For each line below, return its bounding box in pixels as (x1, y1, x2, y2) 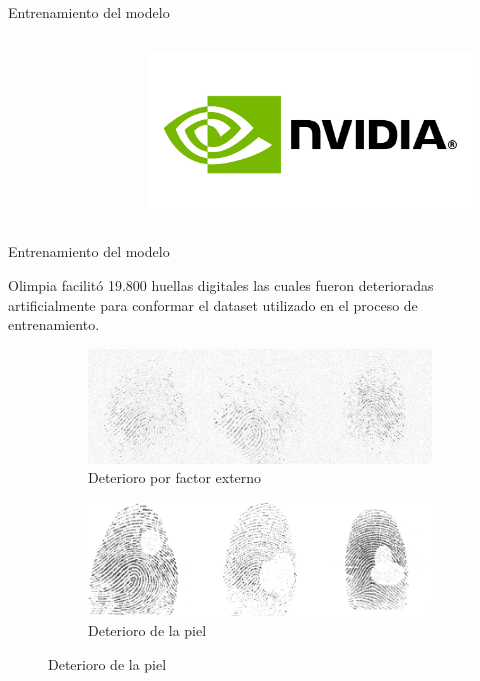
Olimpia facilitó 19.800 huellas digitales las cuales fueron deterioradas (8, 275, 434, 296)
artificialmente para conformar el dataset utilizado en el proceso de (8, 294, 418, 315)
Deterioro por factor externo (88, 467, 262, 488)
